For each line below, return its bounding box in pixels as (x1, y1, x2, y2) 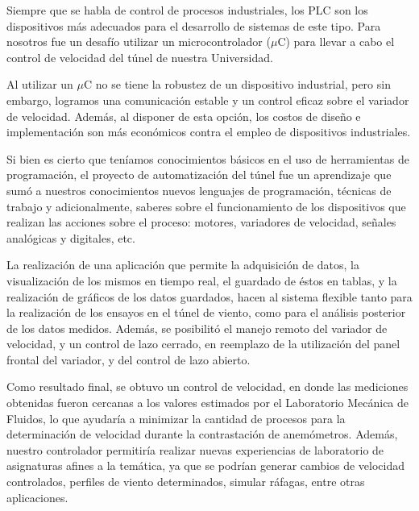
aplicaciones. (6, 488, 68, 505)
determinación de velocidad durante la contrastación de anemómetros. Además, (6, 426, 398, 442)
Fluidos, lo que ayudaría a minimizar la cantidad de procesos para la (6, 409, 346, 426)
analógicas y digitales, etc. (6, 229, 135, 246)
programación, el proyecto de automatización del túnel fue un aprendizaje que (6, 166, 392, 183)
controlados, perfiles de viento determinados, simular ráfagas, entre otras (6, 473, 365, 490)
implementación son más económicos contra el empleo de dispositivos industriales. (6, 123, 411, 140)
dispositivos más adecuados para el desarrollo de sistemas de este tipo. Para (6, 17, 381, 34)
